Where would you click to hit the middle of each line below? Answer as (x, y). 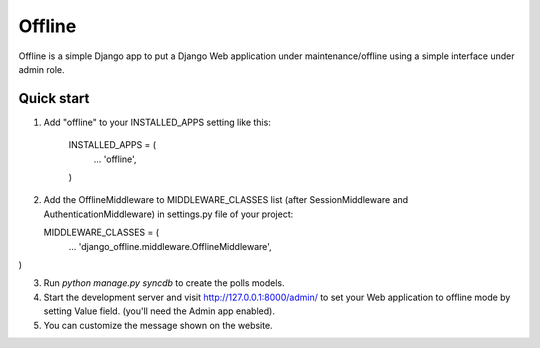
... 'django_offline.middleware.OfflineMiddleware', (170, 246)
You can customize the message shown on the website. (158, 325)
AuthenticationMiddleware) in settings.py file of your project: (168, 214)
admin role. (41, 69)
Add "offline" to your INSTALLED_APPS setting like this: (157, 122)
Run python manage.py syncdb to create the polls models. (164, 283)
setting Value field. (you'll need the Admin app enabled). (159, 311)
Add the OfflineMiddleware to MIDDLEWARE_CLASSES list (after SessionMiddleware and (226, 200)
